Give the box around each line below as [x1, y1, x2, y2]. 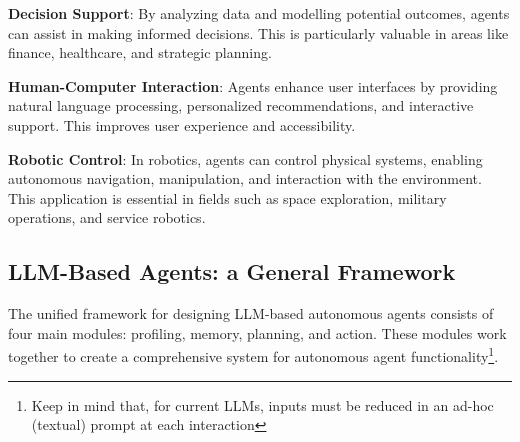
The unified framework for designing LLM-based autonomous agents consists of [8, 303, 494, 324]
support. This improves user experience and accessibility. [8, 114, 356, 135]
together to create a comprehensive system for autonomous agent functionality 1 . [8, 343, 499, 366]
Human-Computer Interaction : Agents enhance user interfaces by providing [8, 75, 498, 96]
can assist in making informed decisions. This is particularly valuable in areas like [8, 22, 509, 43]
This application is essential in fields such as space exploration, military [8, 187, 447, 208]
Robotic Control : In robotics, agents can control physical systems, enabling [8, 148, 483, 169]
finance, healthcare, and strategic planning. [8, 42, 272, 63]
